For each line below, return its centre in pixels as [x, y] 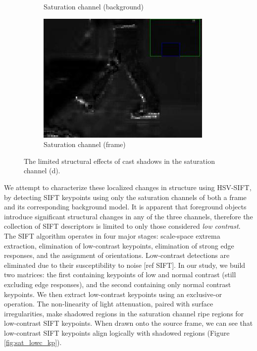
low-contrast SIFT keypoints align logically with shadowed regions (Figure [117, 332]
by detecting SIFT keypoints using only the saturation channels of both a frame [125, 197]
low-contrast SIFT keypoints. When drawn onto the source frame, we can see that [128, 323]
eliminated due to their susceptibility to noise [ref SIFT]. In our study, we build [125, 265]
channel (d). [42, 171]
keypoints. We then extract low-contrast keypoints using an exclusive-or [113, 294]
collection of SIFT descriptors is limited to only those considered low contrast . [122, 226]
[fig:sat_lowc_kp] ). [33, 342]
